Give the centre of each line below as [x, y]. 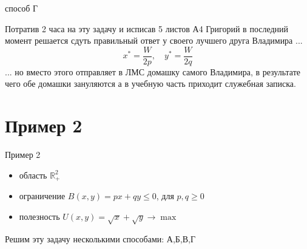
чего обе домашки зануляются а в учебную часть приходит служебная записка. [150, 84]
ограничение [42, 196]
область [33, 175]
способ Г [22, 8]
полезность [39, 216]
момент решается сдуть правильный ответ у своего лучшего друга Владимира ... [154, 40]
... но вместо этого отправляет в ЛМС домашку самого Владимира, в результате [153, 71]
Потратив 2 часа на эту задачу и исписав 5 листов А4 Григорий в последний [147, 28]
